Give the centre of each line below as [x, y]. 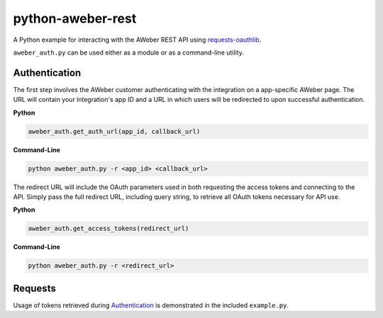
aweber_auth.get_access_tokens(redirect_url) [109, 229]
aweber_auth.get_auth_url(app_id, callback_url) [114, 131]
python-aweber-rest [75, 18]
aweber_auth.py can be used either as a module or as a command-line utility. [128, 52]
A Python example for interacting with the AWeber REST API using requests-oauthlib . [137, 40]
